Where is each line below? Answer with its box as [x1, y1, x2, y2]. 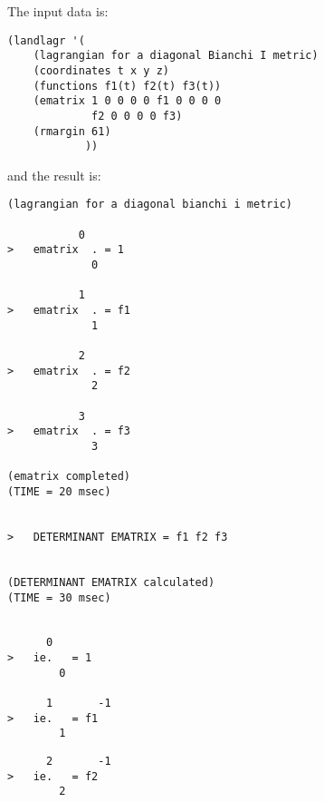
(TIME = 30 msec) [7, 591, 111, 604]
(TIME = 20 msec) [7, 484, 111, 498]
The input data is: [7, 2, 109, 20]
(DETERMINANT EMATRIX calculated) [7, 575, 215, 589]
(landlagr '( [7, 34, 85, 47]
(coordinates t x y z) [33, 64, 169, 77]
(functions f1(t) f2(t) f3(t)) [33, 79, 222, 93]
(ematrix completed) [7, 470, 131, 484]
